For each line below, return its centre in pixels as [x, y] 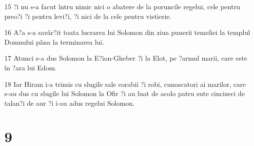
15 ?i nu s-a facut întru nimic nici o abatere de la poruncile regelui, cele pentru [122, 6]
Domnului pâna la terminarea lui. [54, 41]
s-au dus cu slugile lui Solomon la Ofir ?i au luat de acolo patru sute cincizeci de [125, 93]
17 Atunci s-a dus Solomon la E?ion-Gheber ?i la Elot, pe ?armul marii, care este [126, 58]
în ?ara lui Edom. [31, 67]
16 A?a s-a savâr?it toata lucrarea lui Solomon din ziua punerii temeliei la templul [127, 32]
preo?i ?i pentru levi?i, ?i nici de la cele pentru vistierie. [88, 16]
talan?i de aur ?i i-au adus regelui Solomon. [69, 103]
